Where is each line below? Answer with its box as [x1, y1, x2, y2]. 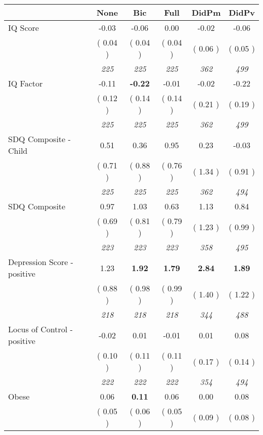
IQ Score [8, 22, 39, 33]
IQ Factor [8, 77, 43, 89]
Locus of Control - [8, 323, 73, 335]
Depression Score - [8, 256, 73, 268]
